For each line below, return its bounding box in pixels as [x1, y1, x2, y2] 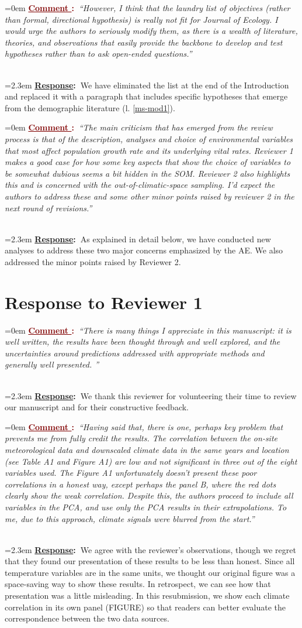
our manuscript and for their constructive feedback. [5, 401, 189, 413]
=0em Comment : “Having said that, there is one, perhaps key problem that [5, 420, 283, 433]
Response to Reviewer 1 [5, 290, 203, 314]
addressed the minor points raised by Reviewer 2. [5, 255, 181, 267]
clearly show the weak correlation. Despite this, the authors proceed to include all [5, 489, 293, 502]
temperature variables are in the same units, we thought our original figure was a [5, 566, 296, 578]
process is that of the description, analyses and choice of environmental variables [5, 132, 293, 145]
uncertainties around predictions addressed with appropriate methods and [5, 346, 265, 359]
